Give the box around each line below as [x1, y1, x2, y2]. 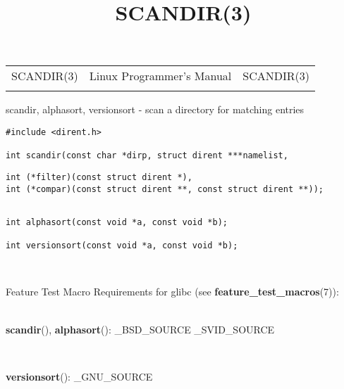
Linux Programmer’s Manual [89, 68, 232, 84]
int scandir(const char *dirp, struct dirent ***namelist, [6, 151, 288, 161]
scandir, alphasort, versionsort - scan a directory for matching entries [6, 102, 305, 117]
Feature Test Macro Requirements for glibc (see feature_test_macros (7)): [6, 284, 339, 299]
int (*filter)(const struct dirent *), [6, 172, 192, 182]
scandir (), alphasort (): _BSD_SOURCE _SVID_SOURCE [6, 321, 275, 336]
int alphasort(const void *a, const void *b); [6, 217, 228, 227]
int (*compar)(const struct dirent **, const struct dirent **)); [6, 184, 324, 194]
